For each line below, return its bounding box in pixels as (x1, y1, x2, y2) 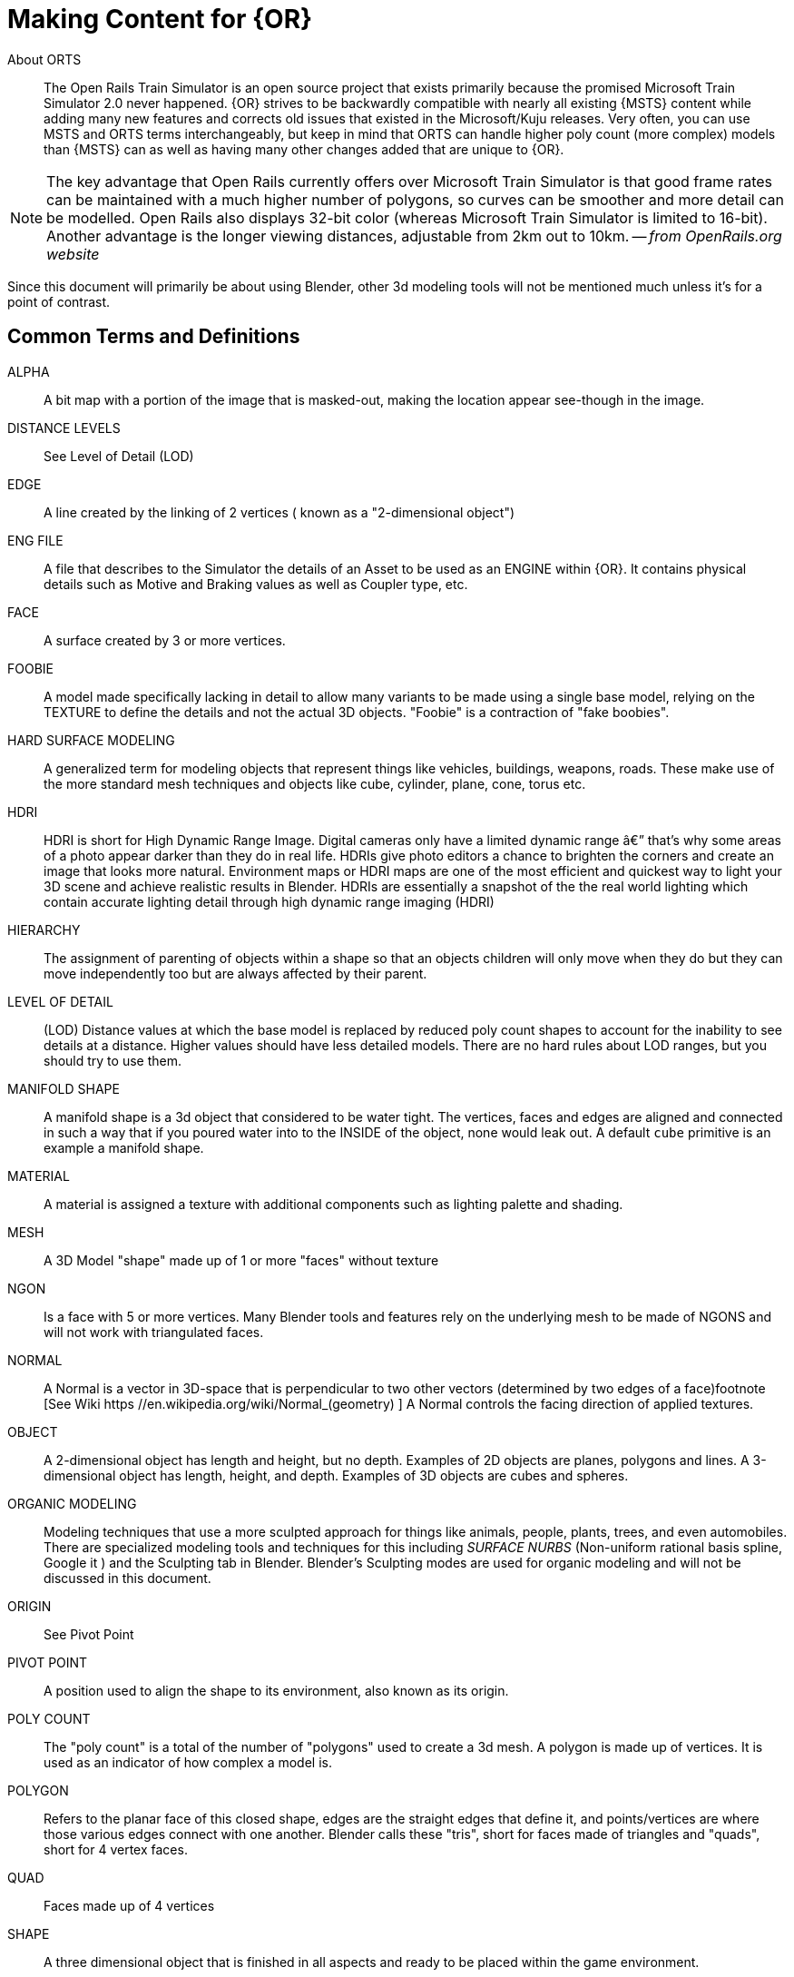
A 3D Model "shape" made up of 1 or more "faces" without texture (44, 1252, 439, 1268)
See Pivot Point (44, 1626, 134, 1642)
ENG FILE (7, 532, 64, 548)
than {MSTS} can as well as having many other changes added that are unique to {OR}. (44, 141, 564, 157)
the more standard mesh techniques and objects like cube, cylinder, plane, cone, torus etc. (44, 775, 586, 792)
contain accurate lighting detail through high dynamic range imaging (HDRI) (44, 893, 495, 910)
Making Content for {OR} (7, 4, 313, 34)
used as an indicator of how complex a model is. (44, 1754, 332, 1770)
